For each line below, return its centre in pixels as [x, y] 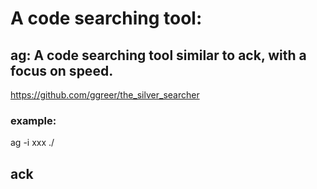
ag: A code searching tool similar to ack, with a [158, 55]
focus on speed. [62, 70]
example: [33, 120]
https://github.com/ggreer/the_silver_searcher [105, 95]
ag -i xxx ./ [32, 143]
